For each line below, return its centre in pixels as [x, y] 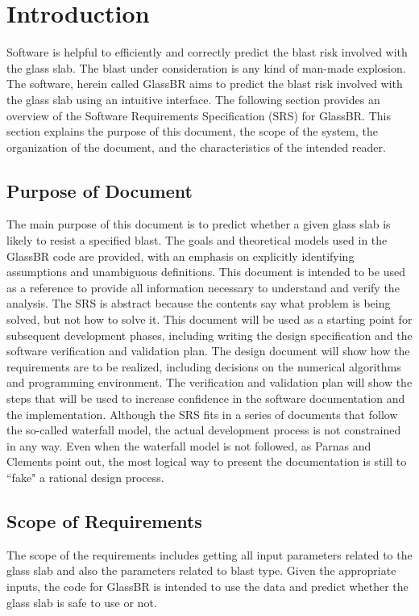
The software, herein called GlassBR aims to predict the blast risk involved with [205, 84]
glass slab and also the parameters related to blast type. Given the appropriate [201, 570]
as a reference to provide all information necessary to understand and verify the [203, 287]
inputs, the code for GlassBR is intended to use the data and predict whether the [207, 586]
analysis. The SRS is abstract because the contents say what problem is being [199, 303]
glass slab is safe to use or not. [82, 602]
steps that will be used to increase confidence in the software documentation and [206, 398]
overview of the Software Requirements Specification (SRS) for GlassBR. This [199, 115]
